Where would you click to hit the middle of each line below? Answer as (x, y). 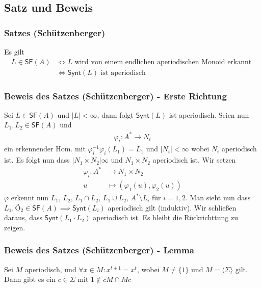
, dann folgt (115, 114)
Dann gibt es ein (30, 279)
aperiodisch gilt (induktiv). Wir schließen (172, 207)
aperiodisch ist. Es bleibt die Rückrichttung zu (165, 217)
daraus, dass (23, 217)
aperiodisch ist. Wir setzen (194, 160)
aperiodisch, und (50, 269)
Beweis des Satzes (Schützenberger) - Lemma (99, 250)
